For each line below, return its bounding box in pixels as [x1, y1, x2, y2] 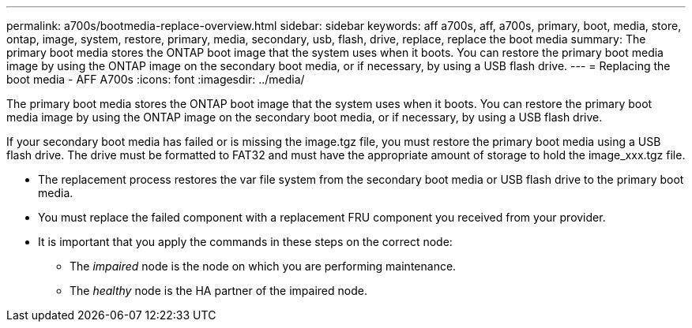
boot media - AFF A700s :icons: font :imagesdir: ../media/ [6, 73, 305, 86]
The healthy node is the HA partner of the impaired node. [70, 284, 367, 297]
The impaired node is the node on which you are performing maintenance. [70, 259, 457, 273]
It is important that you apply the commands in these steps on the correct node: [38, 235, 453, 248]
